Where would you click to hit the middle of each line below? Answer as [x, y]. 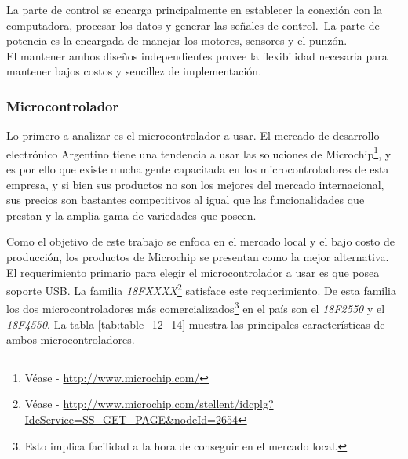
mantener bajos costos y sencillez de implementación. [134, 71]
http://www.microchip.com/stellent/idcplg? [168, 404]
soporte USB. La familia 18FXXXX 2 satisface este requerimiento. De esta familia [201, 289]
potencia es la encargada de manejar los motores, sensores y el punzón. [177, 40]
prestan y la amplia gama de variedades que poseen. [131, 215]
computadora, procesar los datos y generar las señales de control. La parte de [193, 25]
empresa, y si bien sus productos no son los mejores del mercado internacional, [195, 184]
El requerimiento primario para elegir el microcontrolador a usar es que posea [193, 272]
